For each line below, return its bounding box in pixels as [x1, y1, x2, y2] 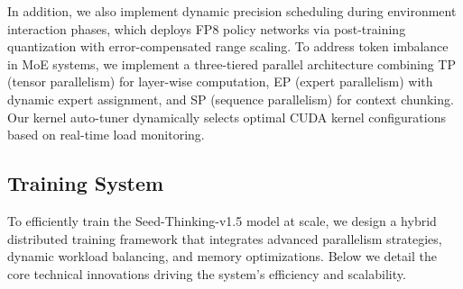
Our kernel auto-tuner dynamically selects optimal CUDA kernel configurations [7, 107, 446, 126]
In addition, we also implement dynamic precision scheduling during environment [7, 2, 457, 20]
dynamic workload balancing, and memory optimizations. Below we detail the [7, 247, 437, 266]
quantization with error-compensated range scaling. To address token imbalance [7, 37, 449, 56]
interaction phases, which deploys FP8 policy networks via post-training [7, 19, 406, 38]
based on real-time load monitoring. [7, 125, 205, 144]
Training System [7, 169, 164, 197]
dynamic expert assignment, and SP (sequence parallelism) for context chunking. [7, 89, 454, 108]
